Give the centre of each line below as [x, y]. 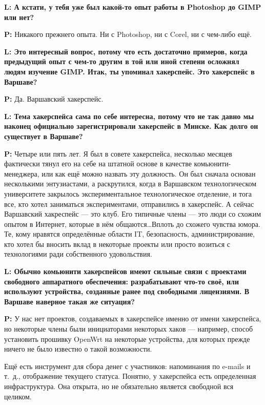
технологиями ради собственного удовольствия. [78, 254]
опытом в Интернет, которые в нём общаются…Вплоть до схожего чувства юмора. [132, 224]
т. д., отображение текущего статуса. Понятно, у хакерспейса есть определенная [130, 376]
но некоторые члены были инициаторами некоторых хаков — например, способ [129, 329]
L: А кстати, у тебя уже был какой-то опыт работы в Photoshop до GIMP [133, 7]
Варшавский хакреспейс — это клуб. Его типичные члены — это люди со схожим [133, 214]
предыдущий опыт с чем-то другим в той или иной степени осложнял [122, 61]
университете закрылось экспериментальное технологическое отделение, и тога [128, 193]
